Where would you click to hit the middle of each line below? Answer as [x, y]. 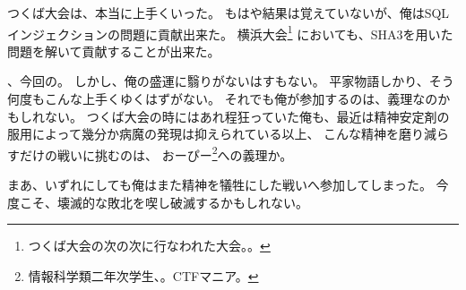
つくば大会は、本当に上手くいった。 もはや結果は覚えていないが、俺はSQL [229, 13]
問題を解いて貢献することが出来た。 [114, 51]
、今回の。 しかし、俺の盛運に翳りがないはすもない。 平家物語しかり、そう [231, 81]
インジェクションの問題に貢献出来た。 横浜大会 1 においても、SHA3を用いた [230, 32]
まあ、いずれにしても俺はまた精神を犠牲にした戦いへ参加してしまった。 [220, 185]
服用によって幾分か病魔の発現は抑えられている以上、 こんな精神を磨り [216, 134]
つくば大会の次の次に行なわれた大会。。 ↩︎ [149, 246]
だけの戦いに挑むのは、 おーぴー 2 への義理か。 [156, 153]
